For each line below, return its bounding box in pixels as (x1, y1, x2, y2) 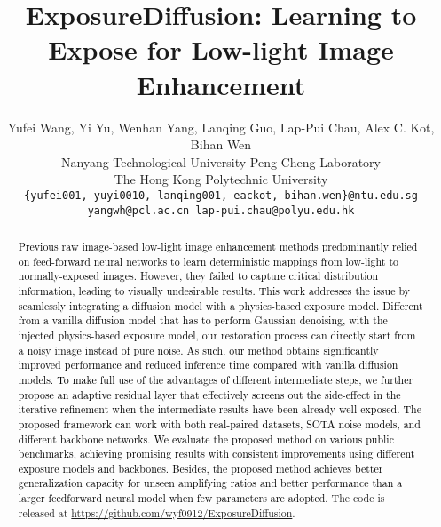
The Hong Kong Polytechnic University (114, 170, 328, 188)
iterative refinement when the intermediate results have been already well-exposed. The (18, 402, 421, 417)
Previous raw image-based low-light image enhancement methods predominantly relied (18, 238, 418, 253)
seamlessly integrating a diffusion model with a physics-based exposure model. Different (18, 298, 423, 313)
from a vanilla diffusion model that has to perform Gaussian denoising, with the (18, 313, 388, 328)
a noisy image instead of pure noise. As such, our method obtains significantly (18, 342, 379, 357)
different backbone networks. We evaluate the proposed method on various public (18, 431, 394, 446)
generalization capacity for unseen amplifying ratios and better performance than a (18, 475, 403, 491)
